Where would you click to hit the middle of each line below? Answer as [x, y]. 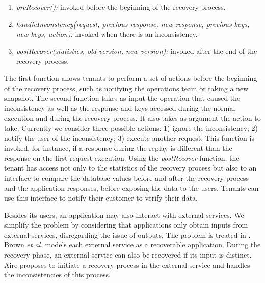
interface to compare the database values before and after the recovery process [127, 177]
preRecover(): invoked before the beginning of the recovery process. [121, 7]
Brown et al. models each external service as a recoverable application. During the [132, 245]
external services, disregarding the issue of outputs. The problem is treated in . [127, 234]
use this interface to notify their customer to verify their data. [101, 198]
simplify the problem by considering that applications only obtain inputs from [126, 225]
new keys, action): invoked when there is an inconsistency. [107, 34]
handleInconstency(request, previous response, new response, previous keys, [133, 24]
